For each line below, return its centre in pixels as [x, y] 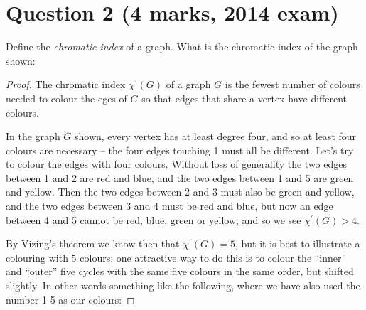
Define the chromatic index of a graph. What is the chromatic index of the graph [182, 47]
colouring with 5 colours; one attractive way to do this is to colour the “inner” [176, 257]
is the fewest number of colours [292, 84]
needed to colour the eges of [66, 98]
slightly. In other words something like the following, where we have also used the [183, 285]
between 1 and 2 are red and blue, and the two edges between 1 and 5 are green [180, 177]
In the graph [33, 136]
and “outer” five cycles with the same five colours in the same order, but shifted [180, 271]
